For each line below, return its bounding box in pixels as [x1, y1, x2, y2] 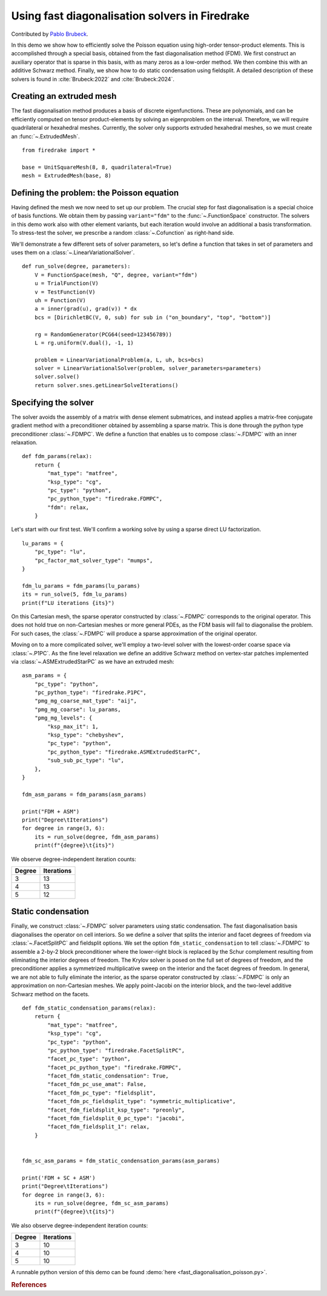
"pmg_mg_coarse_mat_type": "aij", [34, 698, 137, 704]
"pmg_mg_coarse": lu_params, [34, 706, 121, 713]
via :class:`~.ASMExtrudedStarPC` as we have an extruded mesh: [11, 658, 175, 665]
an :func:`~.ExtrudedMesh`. [11, 132, 80, 140]
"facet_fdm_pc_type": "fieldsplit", [47, 1089, 157, 1096]
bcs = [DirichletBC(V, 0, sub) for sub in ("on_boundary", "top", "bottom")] [34, 314, 271, 321]
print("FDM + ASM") [22, 808, 80, 815]
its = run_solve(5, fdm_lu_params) [22, 591, 128, 598]
